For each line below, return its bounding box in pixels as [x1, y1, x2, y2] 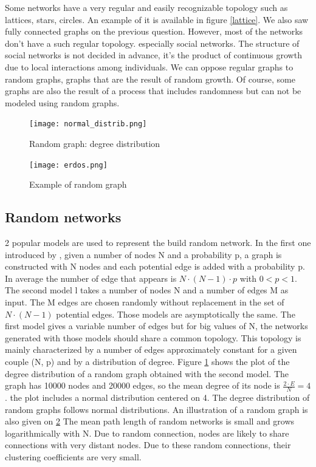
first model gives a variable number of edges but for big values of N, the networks [5, 319, 308, 332]
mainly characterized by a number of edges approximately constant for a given [5, 343, 297, 356]
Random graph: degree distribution [29, 137, 160, 149]
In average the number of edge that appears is [5, 271, 177, 284]
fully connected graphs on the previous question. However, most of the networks [5, 25, 303, 38]
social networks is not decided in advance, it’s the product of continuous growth [5, 49, 302, 61]
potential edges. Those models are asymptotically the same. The [56, 307, 295, 320]
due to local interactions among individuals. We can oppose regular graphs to [5, 60, 294, 73]
